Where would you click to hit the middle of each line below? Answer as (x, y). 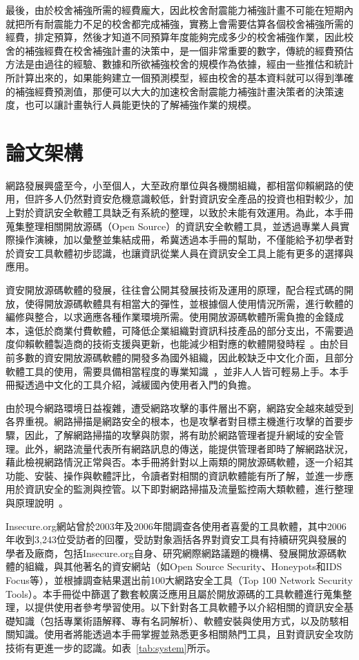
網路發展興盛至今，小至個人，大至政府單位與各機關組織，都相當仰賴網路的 (175, 185)
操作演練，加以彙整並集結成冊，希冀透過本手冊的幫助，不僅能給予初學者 (179, 239)
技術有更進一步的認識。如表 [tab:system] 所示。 (111, 647)
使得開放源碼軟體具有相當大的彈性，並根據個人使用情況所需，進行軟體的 (189, 303)
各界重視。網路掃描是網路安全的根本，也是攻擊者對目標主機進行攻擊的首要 (175, 421)
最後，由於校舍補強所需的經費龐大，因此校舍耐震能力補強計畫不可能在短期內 (179, 10)
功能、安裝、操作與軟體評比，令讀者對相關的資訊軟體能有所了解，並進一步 (175, 475)
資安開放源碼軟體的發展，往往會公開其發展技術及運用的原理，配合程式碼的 (175, 290)
